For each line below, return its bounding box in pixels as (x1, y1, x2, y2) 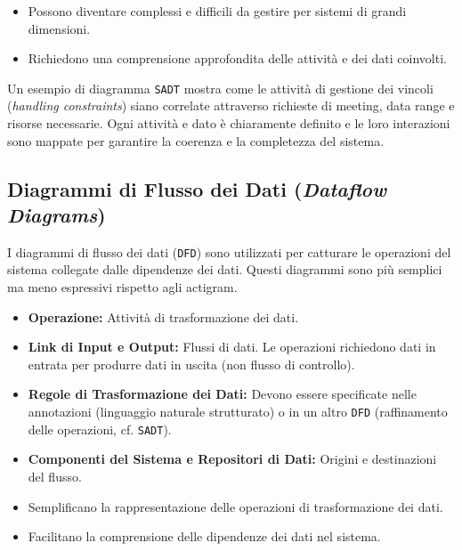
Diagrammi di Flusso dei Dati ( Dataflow (7, 174, 387, 202)
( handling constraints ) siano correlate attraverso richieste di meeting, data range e (7, 96, 455, 115)
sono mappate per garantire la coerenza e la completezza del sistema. (7, 131, 385, 150)
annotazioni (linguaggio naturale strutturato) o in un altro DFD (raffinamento (28, 402, 448, 421)
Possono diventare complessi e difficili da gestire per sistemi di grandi (28, 2, 407, 20)
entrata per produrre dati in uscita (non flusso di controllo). (28, 354, 355, 373)
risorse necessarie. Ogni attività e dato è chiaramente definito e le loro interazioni (7, 114, 450, 133)
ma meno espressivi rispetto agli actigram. (7, 278, 238, 296)
